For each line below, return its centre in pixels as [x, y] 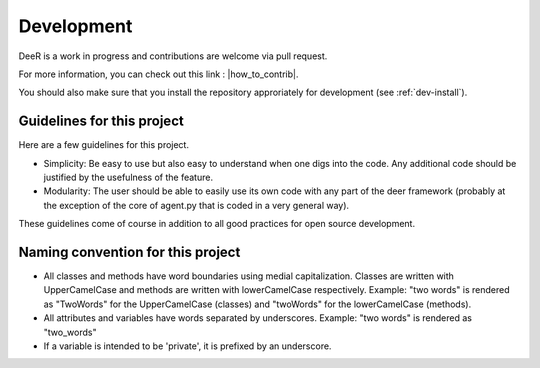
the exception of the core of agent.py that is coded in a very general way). [196, 205]
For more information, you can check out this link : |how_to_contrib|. [158, 74]
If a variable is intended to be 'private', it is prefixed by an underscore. [187, 346]
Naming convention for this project [129, 252]
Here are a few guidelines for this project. [104, 145]
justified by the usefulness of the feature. [128, 177]
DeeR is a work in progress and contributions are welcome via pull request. [173, 56]
